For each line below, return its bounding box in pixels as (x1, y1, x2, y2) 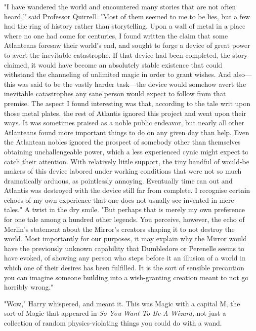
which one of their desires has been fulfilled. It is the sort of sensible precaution (4, 262, 245, 273)
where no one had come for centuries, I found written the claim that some (4, 30, 228, 40)
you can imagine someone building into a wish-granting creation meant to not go (4, 272, 249, 282)
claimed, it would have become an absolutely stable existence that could (4, 59, 222, 70)
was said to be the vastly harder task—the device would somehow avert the (17, 78, 246, 89)
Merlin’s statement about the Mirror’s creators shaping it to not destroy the (4, 223, 235, 234)
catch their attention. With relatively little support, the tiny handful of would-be (4, 156, 250, 166)
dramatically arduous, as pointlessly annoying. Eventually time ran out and (4, 175, 233, 185)
